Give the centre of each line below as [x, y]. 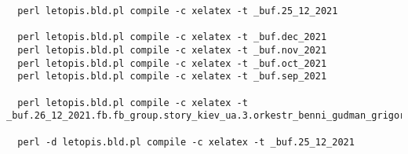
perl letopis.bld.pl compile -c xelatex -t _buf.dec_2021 [172, 37]
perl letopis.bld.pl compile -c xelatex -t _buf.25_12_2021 [178, 11]
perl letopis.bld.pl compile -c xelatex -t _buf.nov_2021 [172, 50]
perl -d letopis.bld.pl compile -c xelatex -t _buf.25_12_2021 [186, 142]
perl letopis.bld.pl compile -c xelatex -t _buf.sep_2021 [172, 77]
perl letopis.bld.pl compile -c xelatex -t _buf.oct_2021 [172, 63]
